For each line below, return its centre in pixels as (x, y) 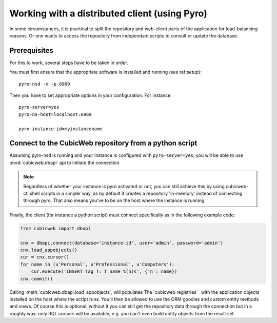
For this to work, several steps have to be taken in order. (69, 63)
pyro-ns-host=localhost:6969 (55, 114)
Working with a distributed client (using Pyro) (108, 13)
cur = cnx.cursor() (45, 257)
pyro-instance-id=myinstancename (61, 129)
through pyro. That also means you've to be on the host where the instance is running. (115, 200)
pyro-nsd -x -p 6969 (44, 84)
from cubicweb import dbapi (55, 228)
